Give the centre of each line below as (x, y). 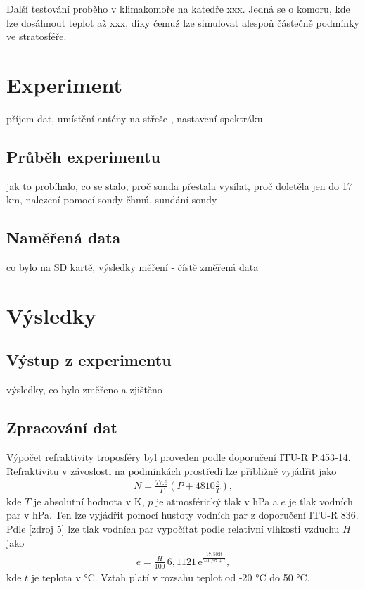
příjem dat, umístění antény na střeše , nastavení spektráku (135, 118)
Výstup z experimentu (89, 360)
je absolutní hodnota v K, (89, 501)
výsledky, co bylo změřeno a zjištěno (84, 389)
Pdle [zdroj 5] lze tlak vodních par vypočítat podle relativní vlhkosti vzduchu (173, 528)
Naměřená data (64, 237)
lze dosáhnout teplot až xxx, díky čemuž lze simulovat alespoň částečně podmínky (183, 22)
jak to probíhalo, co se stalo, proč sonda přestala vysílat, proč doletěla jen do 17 (179, 185)
